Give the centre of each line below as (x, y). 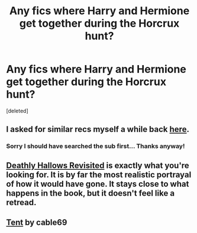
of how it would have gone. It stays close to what (98, 184)
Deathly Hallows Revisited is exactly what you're (98, 165)
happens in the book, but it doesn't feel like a (91, 193)
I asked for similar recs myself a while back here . (98, 129)
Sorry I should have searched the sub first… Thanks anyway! (96, 146)
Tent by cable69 (37, 223)
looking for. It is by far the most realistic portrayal (99, 175)
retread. (21, 202)
